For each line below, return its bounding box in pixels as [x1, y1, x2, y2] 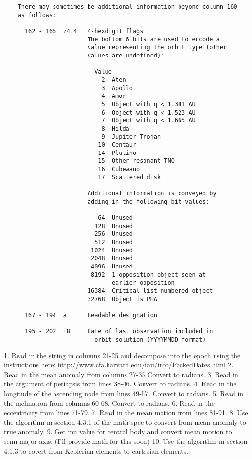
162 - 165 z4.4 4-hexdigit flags [24, 27, 144, 35]
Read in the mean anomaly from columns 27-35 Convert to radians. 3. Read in [4, 369, 238, 379]
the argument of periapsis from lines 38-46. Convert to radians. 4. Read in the [4, 379, 236, 389]
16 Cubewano [98, 166, 140, 173]
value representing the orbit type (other [87, 44, 227, 51]
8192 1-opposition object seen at [90, 271, 206, 278]
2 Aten [101, 76, 126, 83]
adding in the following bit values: [87, 198, 210, 205]
